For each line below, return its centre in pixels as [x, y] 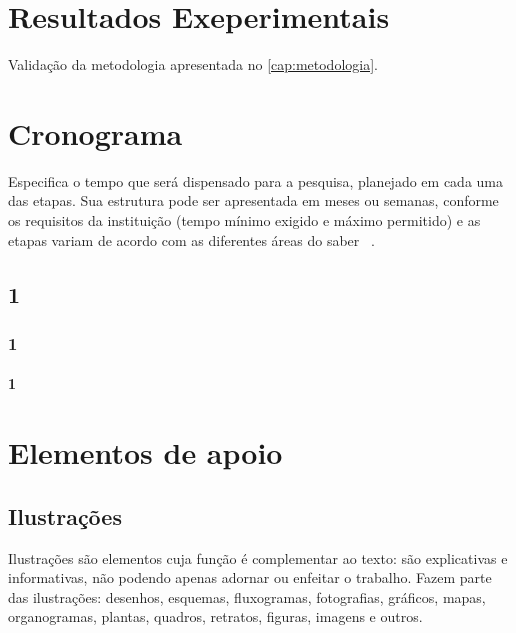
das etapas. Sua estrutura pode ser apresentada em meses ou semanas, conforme [253, 200]
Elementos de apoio [145, 452]
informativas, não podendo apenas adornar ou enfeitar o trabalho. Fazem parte [250, 577]
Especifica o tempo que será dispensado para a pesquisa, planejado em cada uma [255, 180]
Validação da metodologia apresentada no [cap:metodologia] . [193, 64]
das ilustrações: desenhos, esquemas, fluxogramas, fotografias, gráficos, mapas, [247, 596]
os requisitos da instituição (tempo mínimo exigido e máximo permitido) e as [244, 220]
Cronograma [95, 132]
